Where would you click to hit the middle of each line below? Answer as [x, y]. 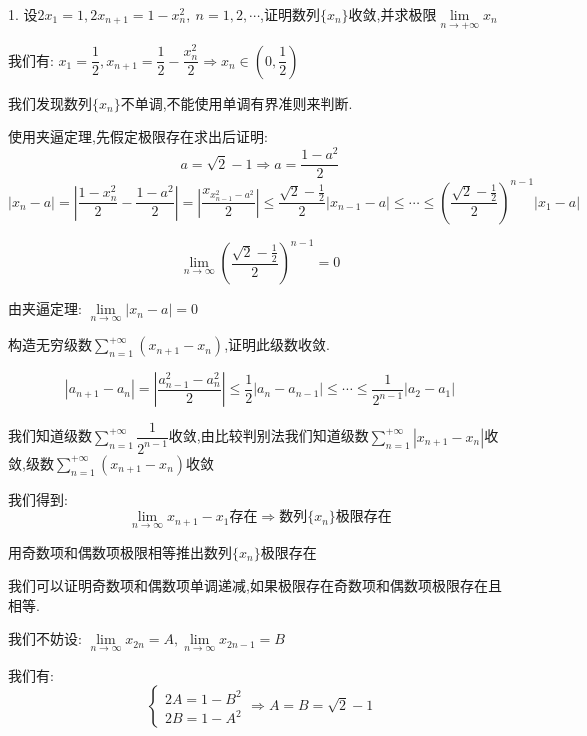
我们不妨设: [45, 638]
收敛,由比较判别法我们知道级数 [268, 435]
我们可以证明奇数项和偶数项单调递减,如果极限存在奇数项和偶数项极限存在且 [255, 585]
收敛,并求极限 [392, 14]
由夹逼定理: [45, 308]
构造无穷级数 [50, 344]
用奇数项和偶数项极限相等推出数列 [120, 551]
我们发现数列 [50, 102]
